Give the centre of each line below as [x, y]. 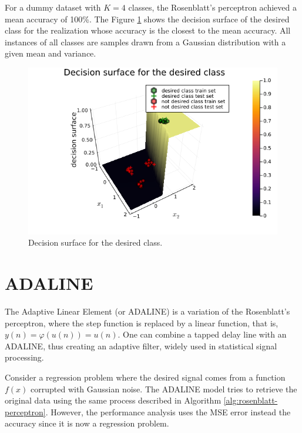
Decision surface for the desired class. [95, 242]
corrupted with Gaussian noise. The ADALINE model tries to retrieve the [164, 389]
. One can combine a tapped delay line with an [202, 334]
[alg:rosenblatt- [251, 400]
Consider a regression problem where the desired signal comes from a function [145, 377]
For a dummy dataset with [53, 7]
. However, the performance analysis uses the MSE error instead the [168, 411]
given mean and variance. [51, 53]
